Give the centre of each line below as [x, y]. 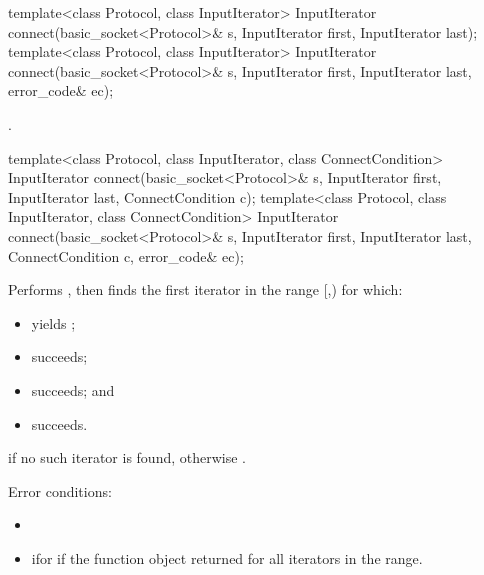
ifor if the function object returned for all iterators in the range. [227, 557]
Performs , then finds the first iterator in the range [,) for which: [205, 289]
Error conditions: [60, 490]
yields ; [53, 322]
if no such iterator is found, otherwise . [127, 457]
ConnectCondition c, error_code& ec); [126, 255]
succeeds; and [73, 389]
